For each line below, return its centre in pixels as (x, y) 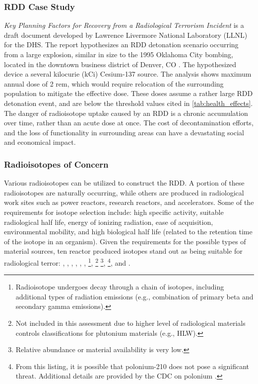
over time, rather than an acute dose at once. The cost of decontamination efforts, (129, 123)
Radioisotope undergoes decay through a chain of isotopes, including (120, 287)
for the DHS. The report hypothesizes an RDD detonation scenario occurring (121, 45)
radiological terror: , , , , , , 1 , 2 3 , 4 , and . (67, 262)
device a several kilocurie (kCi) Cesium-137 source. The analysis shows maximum (128, 74)
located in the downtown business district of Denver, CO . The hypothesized (120, 64)
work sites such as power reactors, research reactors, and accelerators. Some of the (129, 202)
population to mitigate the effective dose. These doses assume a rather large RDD (129, 93)
